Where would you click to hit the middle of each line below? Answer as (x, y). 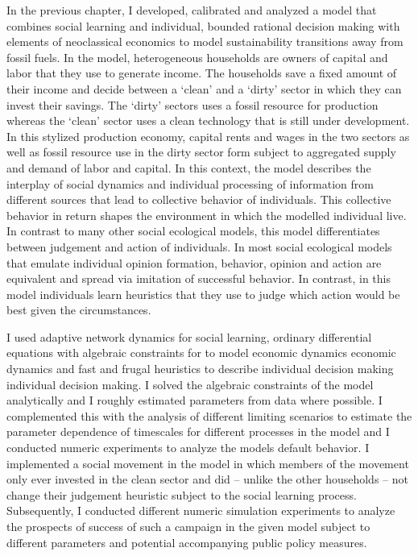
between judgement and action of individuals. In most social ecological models (199, 246)
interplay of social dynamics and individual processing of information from (190, 183)
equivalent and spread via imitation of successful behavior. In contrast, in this (199, 278)
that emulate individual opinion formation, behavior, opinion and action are (194, 262)
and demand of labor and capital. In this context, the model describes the (189, 167)
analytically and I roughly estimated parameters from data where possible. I (195, 400)
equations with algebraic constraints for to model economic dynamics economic (201, 353)
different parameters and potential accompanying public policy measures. (187, 542)
